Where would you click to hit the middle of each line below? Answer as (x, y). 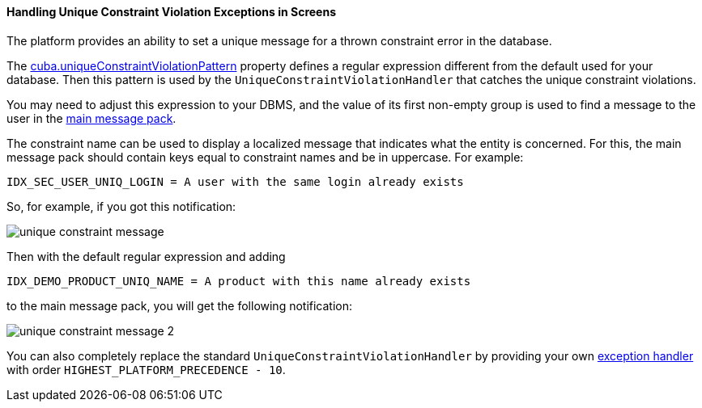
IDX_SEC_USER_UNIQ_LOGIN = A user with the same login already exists (235, 181)
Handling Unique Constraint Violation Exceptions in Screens (172, 12)
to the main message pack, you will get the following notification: (180, 305)
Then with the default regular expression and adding (146, 256)
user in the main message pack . (91, 118)
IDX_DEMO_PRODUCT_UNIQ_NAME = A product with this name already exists (239, 281)
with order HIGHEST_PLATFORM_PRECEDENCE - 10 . (146, 369)
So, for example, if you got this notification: (121, 206)
